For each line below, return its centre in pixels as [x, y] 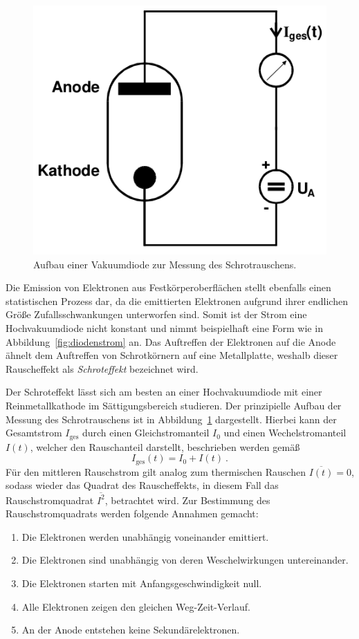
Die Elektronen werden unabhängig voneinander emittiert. [145, 536]
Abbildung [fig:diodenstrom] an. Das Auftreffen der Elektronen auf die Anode [171, 341]
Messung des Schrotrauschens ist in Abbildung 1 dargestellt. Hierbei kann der [171, 419]
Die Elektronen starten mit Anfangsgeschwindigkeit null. [142, 583]
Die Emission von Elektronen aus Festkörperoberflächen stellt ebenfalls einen [168, 287]
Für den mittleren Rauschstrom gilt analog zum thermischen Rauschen [156, 471]
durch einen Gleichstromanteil [146, 433]
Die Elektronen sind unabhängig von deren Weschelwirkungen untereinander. [185, 560]
